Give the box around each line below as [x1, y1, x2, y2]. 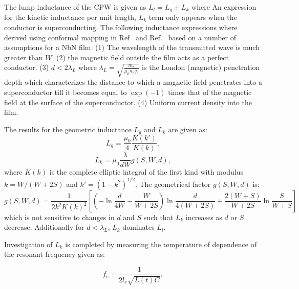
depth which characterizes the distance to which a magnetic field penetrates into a [4, 77, 262, 87]
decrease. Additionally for [4, 222, 84, 232]
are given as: [168, 124, 207, 134]
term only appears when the [148, 12, 237, 22]
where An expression [191, 2, 257, 12]
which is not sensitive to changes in [4, 211, 115, 222]
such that [143, 211, 174, 222]
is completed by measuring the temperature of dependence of [65, 238, 257, 249]
